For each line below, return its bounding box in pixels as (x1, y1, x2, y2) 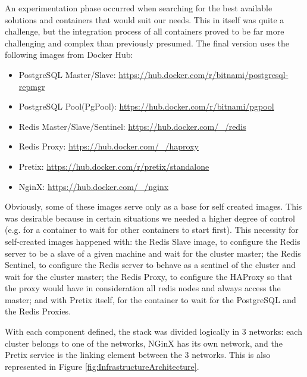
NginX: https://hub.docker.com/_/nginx (18, 180, 169, 192)
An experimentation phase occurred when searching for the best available (5, 2, 272, 14)
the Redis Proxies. (5, 305, 71, 317)
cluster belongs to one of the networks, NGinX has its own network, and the (5, 337, 283, 349)
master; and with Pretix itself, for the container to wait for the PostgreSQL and (5, 293, 296, 306)
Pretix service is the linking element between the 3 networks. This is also (5, 348, 271, 361)
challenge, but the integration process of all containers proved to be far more (5, 25, 284, 38)
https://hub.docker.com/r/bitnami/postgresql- (118, 68, 289, 80)
